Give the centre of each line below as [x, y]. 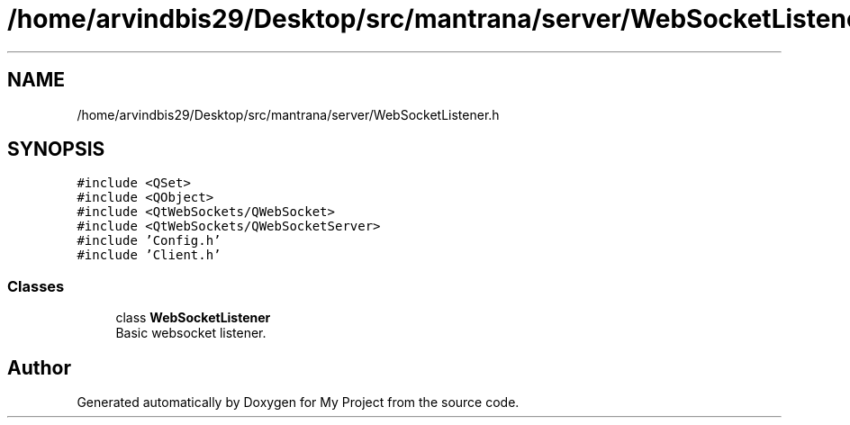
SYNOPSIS [56, 149]
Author [39, 367]
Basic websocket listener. [191, 333]
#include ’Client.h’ [149, 255]
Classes [36, 286]
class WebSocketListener [193, 318]
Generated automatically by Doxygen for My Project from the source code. [298, 402]
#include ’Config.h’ [149, 241]
